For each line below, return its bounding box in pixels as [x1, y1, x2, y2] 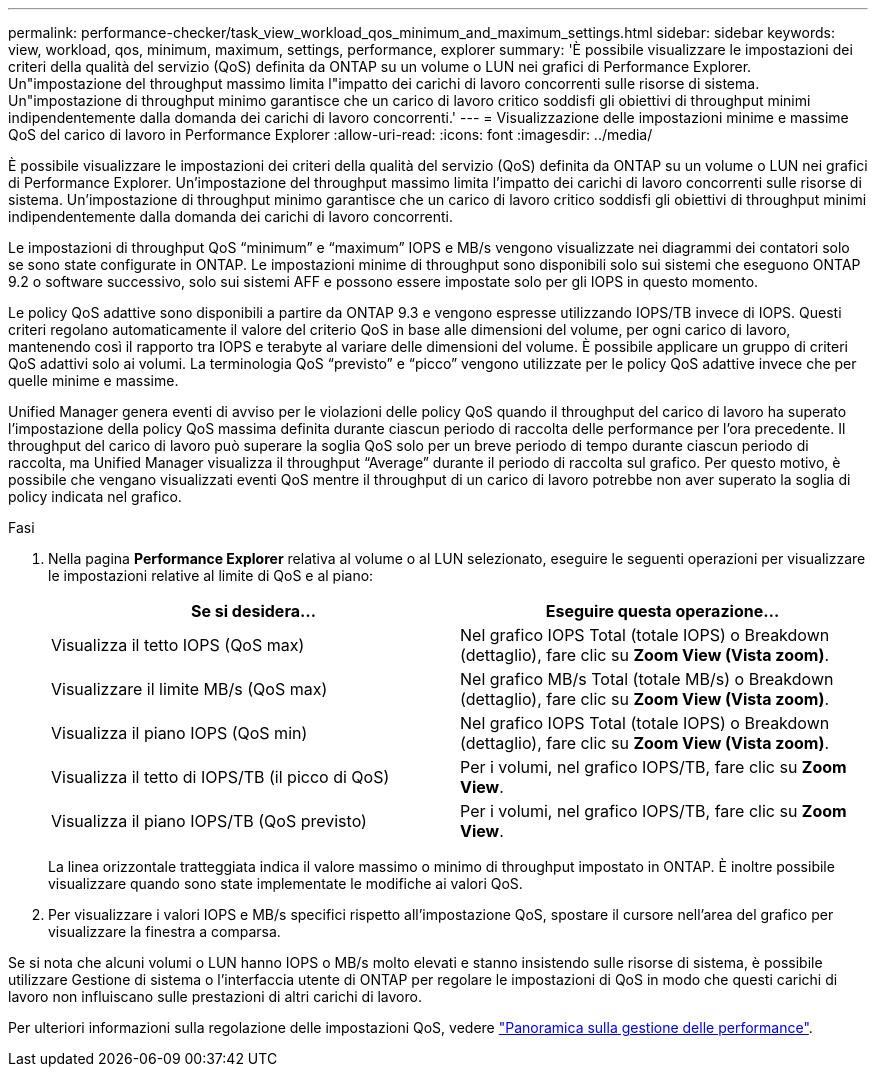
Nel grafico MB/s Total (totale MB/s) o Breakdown [460, 669, 834, 689]
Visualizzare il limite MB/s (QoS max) [51, 679, 328, 699]
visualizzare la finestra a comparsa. [48, 923, 281, 940]
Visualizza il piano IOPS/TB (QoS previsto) [51, 811, 367, 831]
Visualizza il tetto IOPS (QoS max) [51, 635, 305, 655]
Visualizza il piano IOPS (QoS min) [51, 723, 308, 743]
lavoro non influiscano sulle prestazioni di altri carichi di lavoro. [8, 988, 422, 1005]
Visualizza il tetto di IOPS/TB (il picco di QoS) [51, 767, 390, 787]
